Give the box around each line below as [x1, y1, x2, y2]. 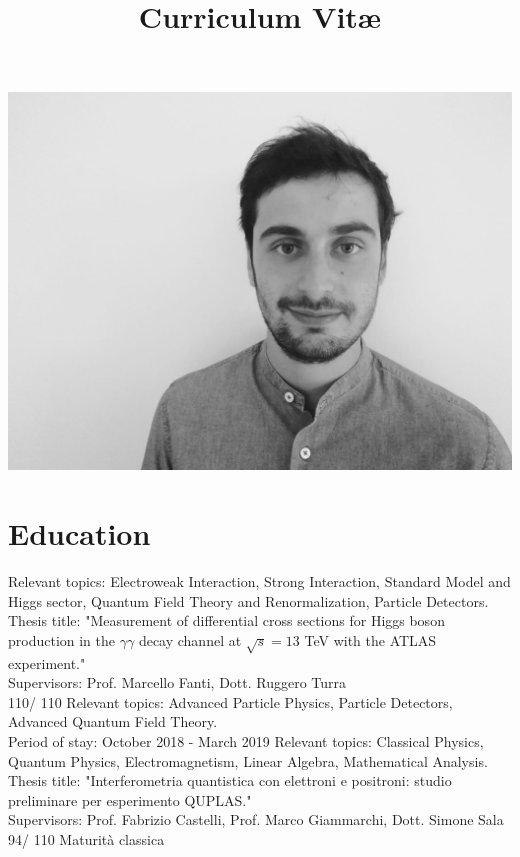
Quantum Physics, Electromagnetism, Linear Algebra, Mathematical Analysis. [8, 750, 488, 771]
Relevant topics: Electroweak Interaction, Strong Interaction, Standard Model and [8, 571, 511, 592]
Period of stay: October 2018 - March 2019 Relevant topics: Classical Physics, [8, 731, 484, 752]
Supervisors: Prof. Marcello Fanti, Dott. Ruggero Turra [8, 672, 347, 693]
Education [8, 513, 151, 554]
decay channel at [138, 629, 242, 650]
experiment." [8, 652, 86, 673]
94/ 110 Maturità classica [8, 828, 165, 849]
